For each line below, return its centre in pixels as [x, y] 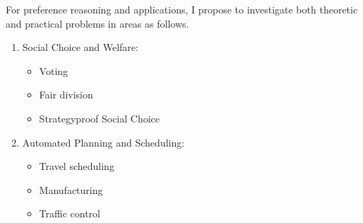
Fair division [66, 95]
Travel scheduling [77, 166]
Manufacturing [71, 189]
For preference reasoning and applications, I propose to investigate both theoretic [182, 9]
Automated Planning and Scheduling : [103, 142]
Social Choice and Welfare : [80, 47]
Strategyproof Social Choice [100, 118]
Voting [54, 70]
